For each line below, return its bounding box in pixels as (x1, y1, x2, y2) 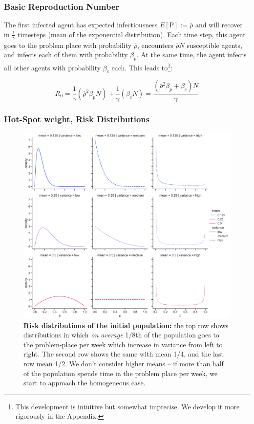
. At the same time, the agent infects (136, 49, 247, 60)
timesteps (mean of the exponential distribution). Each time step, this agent (18, 29, 246, 39)
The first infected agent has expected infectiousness (4, 20, 158, 30)
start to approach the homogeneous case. (23, 378, 146, 388)
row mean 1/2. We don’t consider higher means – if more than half (23, 358, 224, 368)
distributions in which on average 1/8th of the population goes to (23, 330, 219, 340)
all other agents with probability (4, 62, 101, 72)
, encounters (137, 40, 173, 50)
